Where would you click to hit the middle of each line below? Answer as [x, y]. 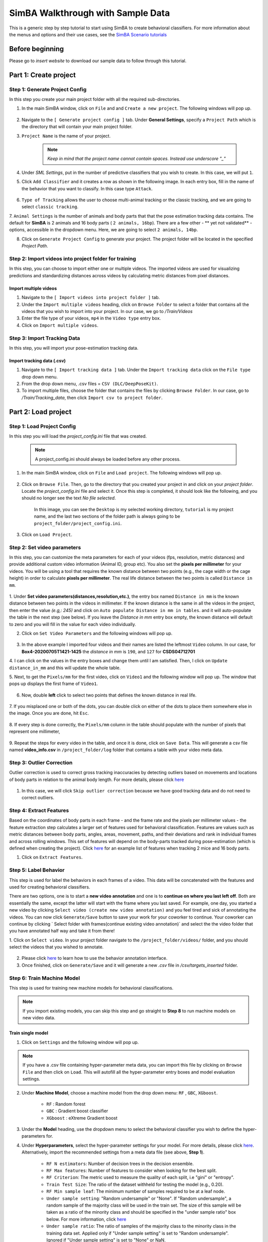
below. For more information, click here [86, 1219]
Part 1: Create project [43, 75]
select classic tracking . [50, 207]
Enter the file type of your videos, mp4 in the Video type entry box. [91, 318]
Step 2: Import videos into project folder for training [73, 259]
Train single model [29, 1033]
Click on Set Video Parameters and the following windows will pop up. [97, 633]
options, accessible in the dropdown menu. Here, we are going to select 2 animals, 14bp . [103, 230]
